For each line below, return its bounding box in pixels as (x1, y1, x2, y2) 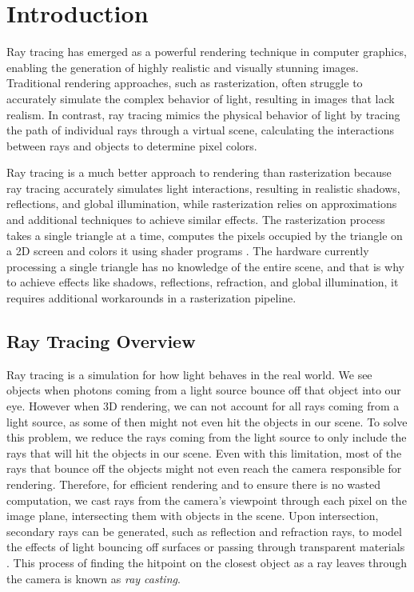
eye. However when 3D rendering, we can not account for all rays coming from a (6, 398, 400, 414)
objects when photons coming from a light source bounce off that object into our (6, 382, 401, 398)
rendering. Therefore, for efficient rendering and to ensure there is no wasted (6, 475, 381, 492)
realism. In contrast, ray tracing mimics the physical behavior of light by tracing (6, 106, 400, 122)
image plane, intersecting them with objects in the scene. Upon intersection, (6, 507, 379, 524)
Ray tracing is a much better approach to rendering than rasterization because (6, 164, 392, 181)
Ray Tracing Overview (6, 329, 196, 354)
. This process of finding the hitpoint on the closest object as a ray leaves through (6, 554, 408, 570)
